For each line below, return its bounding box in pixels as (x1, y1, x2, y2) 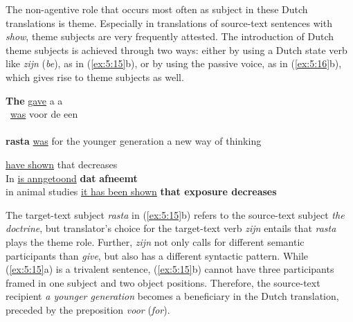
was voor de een (10, 107, 78, 121)
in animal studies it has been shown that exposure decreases (6, 184, 277, 199)
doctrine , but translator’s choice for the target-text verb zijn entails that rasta (6, 221, 336, 235)
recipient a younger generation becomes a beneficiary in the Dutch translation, (6, 289, 339, 303)
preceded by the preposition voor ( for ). (6, 302, 170, 316)
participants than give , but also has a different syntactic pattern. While (6, 248, 309, 262)
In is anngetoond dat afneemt (6, 170, 138, 185)
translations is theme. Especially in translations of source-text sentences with (6, 15, 332, 30)
